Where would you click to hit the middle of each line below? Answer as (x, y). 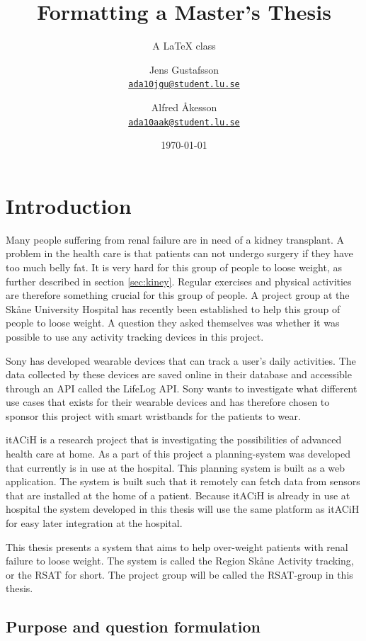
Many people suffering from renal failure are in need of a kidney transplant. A (175, 239)
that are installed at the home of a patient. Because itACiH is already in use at (178, 495)
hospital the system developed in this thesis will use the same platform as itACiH (183, 509)
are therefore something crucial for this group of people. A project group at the (178, 295)
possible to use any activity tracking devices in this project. (135, 336)
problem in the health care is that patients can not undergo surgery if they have (179, 253)
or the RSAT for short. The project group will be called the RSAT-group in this (179, 574)
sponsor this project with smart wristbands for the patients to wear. (153, 415)
